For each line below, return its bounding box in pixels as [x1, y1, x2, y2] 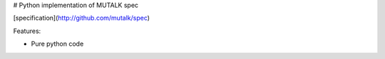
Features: [13, 27, 41, 35]
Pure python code [31, 39, 84, 48]
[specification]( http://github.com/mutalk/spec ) [13, 14, 150, 22]
